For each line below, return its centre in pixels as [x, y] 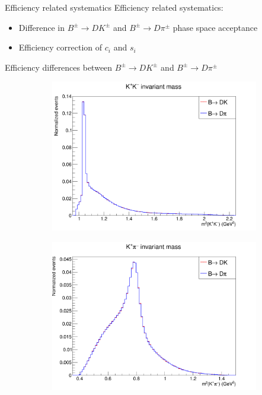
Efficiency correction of [60, 47]
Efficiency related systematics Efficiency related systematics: [114, 7]
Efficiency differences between [59, 67]
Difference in [42, 27]
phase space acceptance [215, 27]
